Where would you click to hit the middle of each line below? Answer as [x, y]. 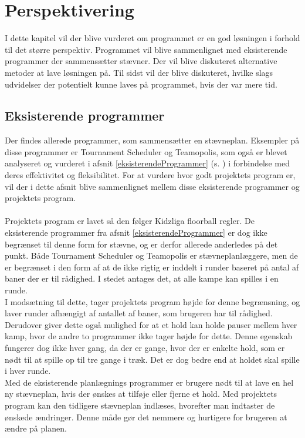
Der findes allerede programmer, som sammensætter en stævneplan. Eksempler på [152, 140]
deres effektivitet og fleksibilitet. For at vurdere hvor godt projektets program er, [150, 175]
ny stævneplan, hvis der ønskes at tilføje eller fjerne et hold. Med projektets [141, 394]
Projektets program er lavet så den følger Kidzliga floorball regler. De [130, 221]
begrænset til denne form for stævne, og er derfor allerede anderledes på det [141, 244]
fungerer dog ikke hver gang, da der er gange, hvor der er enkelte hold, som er [145, 347]
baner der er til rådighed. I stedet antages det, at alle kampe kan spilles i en [142, 278]
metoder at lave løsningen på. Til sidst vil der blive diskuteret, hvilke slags [139, 72]
